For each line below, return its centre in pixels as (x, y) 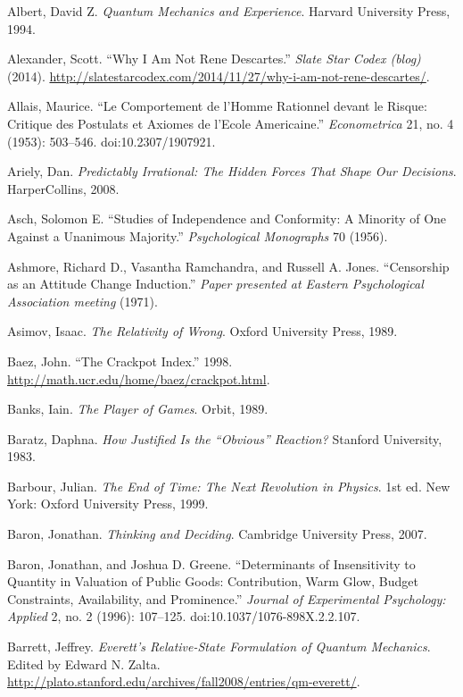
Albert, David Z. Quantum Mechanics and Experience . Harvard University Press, (229, 11)
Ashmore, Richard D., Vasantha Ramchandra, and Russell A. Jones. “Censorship (228, 266)
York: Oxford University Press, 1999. (108, 504)
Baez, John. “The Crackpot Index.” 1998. (120, 361)
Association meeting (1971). (83, 301)
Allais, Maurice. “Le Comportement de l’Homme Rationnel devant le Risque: (217, 106)
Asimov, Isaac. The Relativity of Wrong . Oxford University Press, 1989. (203, 331)
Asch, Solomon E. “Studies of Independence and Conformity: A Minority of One (227, 218)
